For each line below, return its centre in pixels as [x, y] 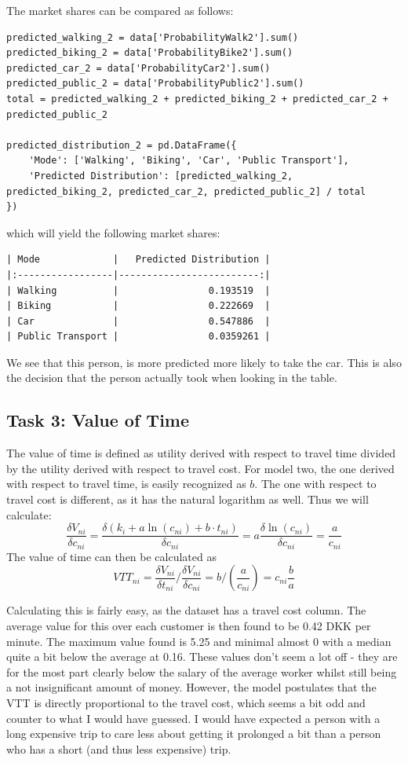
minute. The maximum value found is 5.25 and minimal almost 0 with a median [199, 641]
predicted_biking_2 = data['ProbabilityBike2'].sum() [150, 53]
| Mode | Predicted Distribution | [138, 260]
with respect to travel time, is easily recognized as [126, 484]
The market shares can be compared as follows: [120, 10]
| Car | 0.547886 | [138, 321]
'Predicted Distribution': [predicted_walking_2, [161, 176]
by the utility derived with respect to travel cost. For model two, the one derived [200, 468]
